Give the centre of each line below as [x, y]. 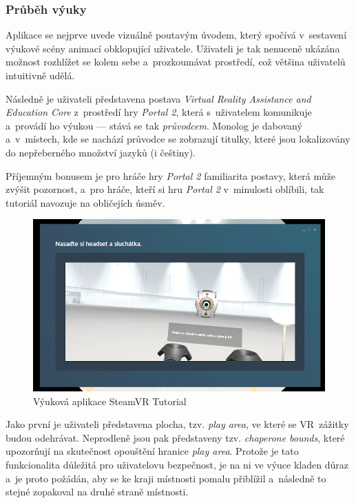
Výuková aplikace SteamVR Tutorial [110, 401]
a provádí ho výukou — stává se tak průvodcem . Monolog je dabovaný [154, 125]
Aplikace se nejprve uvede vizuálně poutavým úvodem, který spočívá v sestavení [176, 35]
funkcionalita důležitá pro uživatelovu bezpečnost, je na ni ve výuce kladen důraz [177, 464]
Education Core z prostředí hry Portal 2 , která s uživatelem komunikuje [159, 112]
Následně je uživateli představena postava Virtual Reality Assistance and [158, 98]
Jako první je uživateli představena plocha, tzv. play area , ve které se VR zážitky [177, 424]
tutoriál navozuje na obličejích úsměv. [85, 202]
